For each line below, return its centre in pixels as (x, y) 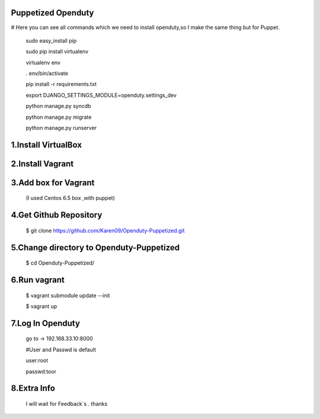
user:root (37, 361)
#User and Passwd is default (61, 350)
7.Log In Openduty (45, 323)
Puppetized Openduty (52, 13)
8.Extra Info (33, 388)
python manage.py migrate (59, 117)
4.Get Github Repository (57, 215)
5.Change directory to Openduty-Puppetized (95, 247)
